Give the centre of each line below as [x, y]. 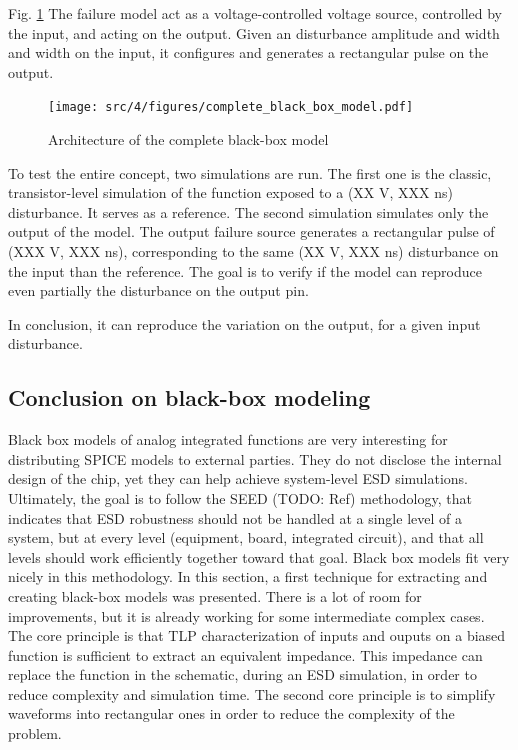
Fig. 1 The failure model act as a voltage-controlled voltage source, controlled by [255, 13]
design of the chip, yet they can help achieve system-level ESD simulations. [238, 478]
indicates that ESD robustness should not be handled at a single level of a [235, 517]
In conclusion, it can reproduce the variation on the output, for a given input [244, 323]
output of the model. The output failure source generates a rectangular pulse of [251, 231]
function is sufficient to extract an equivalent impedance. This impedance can [245, 654]
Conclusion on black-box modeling [189, 397]
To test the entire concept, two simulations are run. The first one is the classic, [250, 172]
